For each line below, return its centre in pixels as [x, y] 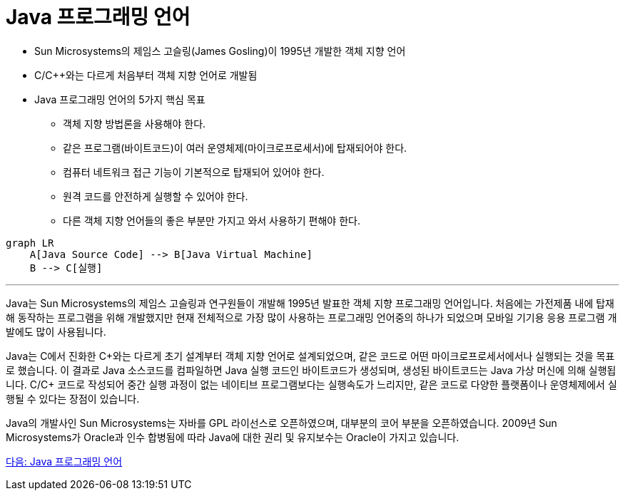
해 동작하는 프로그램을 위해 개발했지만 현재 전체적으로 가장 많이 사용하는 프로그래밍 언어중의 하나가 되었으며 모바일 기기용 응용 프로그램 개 [311, 317]
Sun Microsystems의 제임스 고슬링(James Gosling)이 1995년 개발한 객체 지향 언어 [220, 51]
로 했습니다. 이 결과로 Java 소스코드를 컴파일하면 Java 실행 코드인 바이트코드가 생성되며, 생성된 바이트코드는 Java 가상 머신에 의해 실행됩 [311, 370]
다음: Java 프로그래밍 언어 [64, 461]
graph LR [30, 243]
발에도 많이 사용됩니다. [56, 331]
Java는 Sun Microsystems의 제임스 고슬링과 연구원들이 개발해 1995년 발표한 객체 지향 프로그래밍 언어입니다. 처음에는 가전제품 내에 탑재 [310, 303]
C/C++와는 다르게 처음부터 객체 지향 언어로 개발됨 [146, 75]
